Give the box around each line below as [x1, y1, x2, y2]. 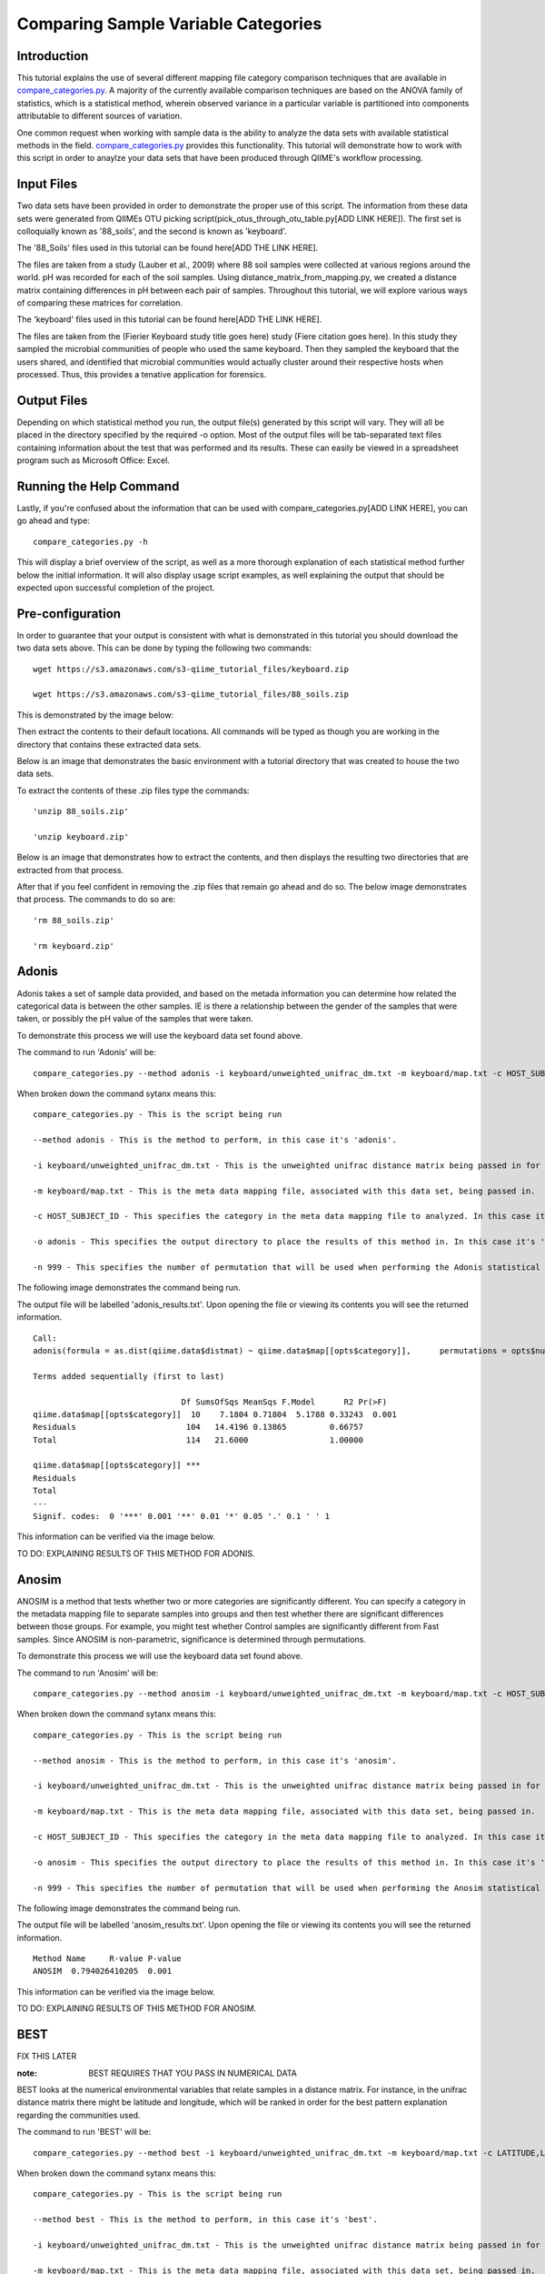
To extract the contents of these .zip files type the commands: [16, 785, 250, 796]
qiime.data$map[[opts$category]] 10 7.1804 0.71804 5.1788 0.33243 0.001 [33, 1409, 397, 1419]
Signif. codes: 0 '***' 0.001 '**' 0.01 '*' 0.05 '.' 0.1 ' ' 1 [33, 1511, 331, 1522]
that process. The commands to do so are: [16, 894, 176, 905]
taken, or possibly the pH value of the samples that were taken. [16, 1013, 253, 1024]
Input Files [16, 176, 77, 192]
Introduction [16, 48, 89, 64]
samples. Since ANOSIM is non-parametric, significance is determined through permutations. [16, 1634, 367, 1645]
